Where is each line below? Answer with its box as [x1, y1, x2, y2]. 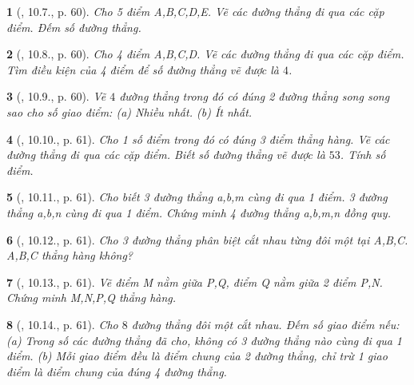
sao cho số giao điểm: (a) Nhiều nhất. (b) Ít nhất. [6, 103, 253, 120]
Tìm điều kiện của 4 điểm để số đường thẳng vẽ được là [6, 61, 280, 77]
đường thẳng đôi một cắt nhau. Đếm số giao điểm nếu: [131, 316, 400, 332]
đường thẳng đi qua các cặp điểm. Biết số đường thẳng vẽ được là [6, 146, 325, 163]
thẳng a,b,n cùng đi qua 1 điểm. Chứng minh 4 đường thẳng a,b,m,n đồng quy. [6, 204, 391, 220]
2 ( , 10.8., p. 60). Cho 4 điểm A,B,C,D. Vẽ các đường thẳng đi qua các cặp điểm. [6, 46, 404, 62]
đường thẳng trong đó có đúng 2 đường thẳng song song [119, 88, 390, 105]
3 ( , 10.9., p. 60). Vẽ [6, 88, 106, 105]
